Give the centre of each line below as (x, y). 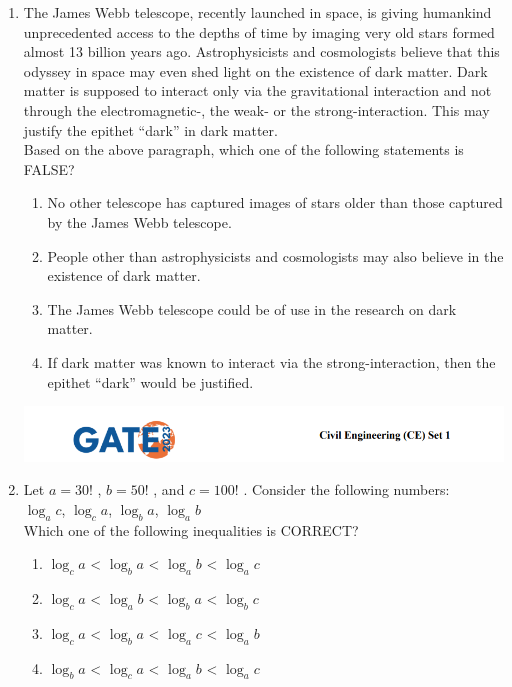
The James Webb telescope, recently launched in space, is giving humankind (257, 12)
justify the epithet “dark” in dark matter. (150, 129)
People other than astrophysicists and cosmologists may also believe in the (275, 255)
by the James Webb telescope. (139, 221)
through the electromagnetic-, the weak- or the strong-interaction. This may (256, 109)
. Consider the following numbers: (346, 489)
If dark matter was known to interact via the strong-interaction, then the (271, 361)
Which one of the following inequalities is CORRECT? (191, 529)
